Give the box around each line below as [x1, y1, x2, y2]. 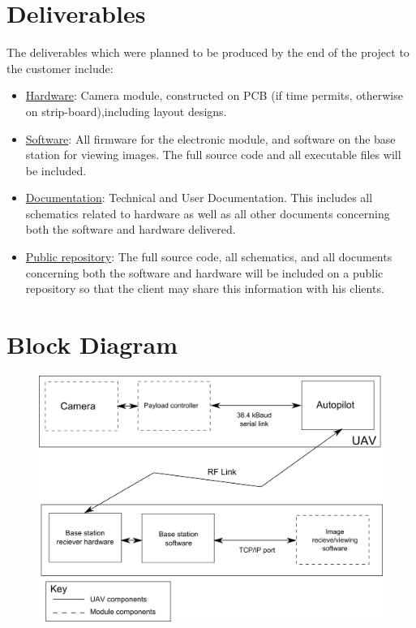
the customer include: [6, 59, 114, 76]
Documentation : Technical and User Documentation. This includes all [25, 189, 373, 206]
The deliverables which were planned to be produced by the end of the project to [6, 44, 410, 61]
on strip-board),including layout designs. [25, 102, 227, 119]
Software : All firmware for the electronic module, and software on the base [25, 130, 396, 147]
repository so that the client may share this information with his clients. [25, 280, 384, 297]
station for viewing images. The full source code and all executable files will [25, 146, 401, 163]
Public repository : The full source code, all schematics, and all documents [25, 248, 392, 265]
